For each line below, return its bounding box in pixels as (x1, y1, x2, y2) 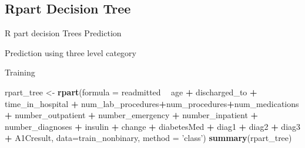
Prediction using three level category (5, 46, 136, 58)
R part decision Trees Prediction (5, 27, 122, 39)
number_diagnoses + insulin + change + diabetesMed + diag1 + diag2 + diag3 (5, 120, 301, 132)
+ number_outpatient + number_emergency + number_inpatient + (5, 109, 259, 121)
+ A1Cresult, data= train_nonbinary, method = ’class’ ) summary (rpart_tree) (5, 132, 292, 144)
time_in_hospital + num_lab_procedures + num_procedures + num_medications (5, 97, 299, 109)
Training (5, 66, 35, 78)
